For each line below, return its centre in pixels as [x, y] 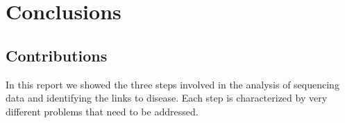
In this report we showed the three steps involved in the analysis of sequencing [172, 84]
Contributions [57, 55]
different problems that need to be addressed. [102, 111]
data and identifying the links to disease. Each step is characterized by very [167, 98]
